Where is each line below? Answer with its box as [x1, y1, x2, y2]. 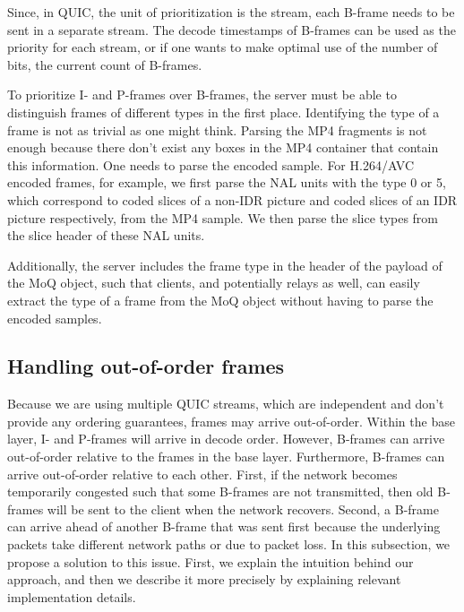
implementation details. [7, 587, 136, 606]
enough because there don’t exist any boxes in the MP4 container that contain [7, 138, 439, 157]
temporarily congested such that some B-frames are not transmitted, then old [7, 482, 434, 501]
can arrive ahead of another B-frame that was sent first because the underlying [7, 517, 441, 536]
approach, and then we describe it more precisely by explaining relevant [7, 570, 401, 589]
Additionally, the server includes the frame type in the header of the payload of [7, 255, 443, 274]
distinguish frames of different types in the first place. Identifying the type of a [7, 102, 440, 121]
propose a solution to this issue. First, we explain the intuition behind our [7, 552, 414, 571]
